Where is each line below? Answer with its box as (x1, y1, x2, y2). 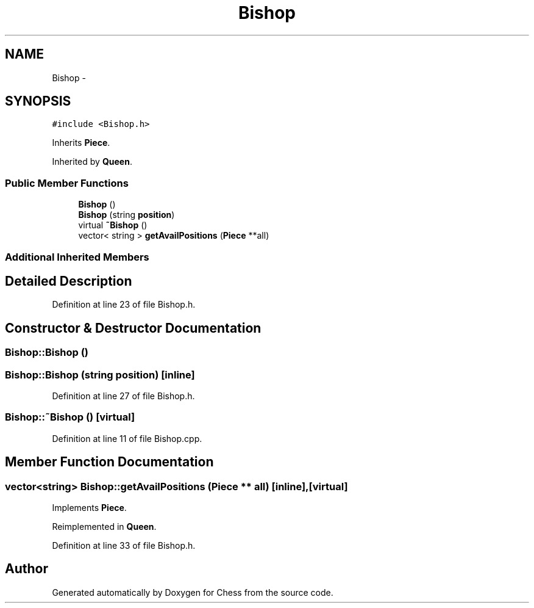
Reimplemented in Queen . (52, 521, 157, 532)
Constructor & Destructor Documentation (5, 320, 262, 336)
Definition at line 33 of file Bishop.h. (52, 540, 196, 551)
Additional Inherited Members (5, 250, 149, 263)
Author (5, 561, 48, 577)
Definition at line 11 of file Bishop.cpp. (52, 433, 202, 444)
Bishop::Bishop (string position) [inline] (5, 368, 195, 381)
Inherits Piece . (52, 137, 110, 148)
